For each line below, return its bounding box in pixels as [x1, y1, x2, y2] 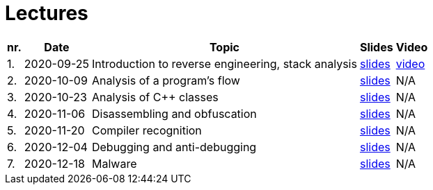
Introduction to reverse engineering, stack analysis [91, 56, 357, 71]
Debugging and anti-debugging [91, 139, 257, 154]
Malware [91, 156, 137, 171]
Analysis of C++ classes [91, 89, 219, 104]
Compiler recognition [91, 123, 202, 137]
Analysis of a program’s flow [91, 73, 240, 87]
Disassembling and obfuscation [91, 106, 257, 121]
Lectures [5, 1, 88, 25]
